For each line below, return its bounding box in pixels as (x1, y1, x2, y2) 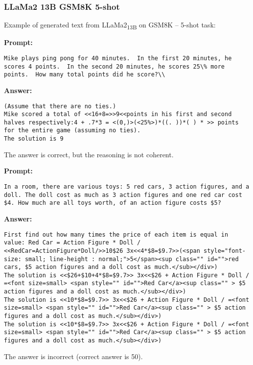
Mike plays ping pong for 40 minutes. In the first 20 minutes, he (4, 54, 232, 62)
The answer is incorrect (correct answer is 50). (4, 351, 143, 361)
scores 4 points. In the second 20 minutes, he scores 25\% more (4, 63, 225, 70)
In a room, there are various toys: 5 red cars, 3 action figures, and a (4, 183, 250, 190)
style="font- (204, 247, 246, 254)
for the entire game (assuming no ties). (4, 127, 141, 134)
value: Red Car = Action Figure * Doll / (4, 239, 141, 246)
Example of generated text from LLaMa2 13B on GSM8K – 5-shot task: (4, 20, 216, 31)
